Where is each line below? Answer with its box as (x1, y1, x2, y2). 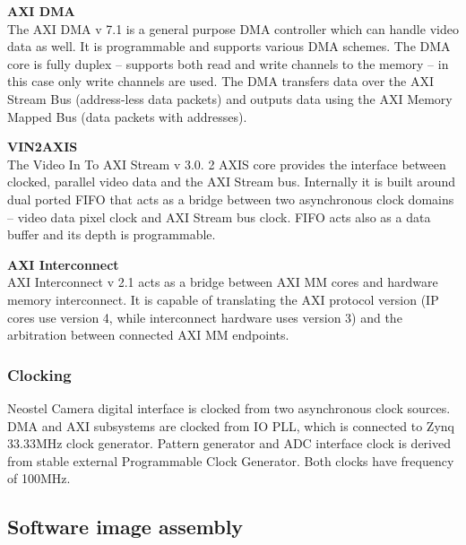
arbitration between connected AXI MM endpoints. (7, 325, 289, 344)
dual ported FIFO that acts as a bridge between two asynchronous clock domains (7, 189, 454, 208)
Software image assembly (7, 513, 244, 541)
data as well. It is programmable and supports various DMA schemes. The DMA (7, 37, 451, 56)
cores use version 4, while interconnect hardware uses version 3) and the (7, 307, 402, 326)
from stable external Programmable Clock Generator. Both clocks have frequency (7, 451, 454, 470)
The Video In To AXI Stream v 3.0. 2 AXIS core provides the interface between (7, 154, 446, 173)
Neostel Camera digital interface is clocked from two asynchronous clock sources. (7, 398, 451, 417)
